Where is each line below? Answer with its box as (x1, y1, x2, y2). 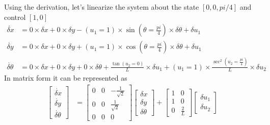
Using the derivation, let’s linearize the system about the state (4, 2, 199, 12)
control (4, 11, 26, 22)
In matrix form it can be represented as (4, 72, 127, 83)
